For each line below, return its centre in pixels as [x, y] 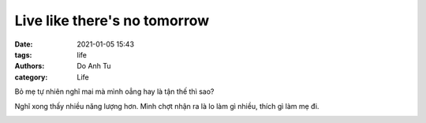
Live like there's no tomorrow [112, 20]
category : [31, 77]
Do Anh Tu [94, 66]
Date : [24, 44]
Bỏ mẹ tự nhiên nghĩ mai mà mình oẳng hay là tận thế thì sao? [114, 91]
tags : [23, 54]
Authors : [30, 66]
